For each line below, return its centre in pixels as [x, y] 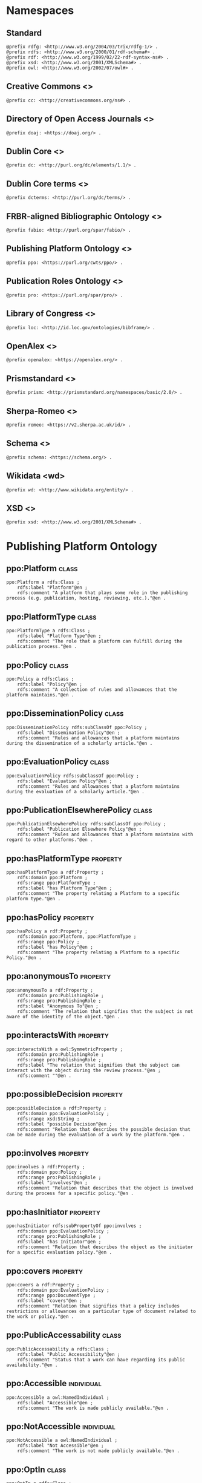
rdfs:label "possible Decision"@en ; [65, 1124]
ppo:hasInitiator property [54, 1212]
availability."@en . [32, 1365]
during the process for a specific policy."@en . [70, 1193]
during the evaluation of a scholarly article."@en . [76, 791]
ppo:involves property [48, 1153]
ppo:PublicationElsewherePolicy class [79, 810]
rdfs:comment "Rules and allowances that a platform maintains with [105, 835]
